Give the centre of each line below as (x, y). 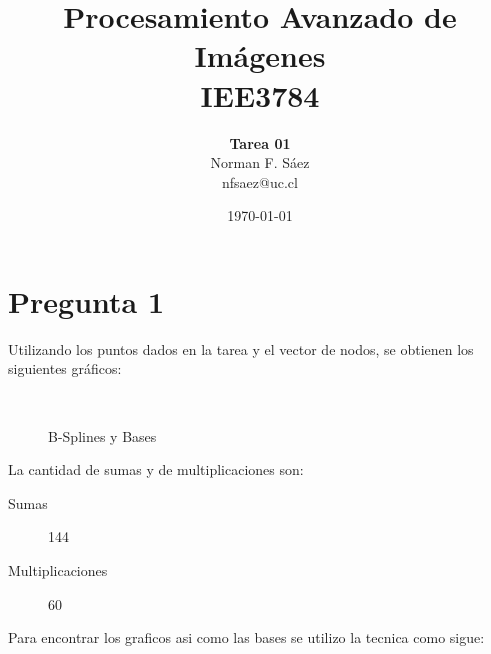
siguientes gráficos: (65, 368)
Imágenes (260, 55)
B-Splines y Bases (102, 435)
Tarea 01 (260, 142)
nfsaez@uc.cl (260, 181)
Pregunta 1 (86, 300)
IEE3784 (260, 94)
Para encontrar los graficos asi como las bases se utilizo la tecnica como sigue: (246, 637)
